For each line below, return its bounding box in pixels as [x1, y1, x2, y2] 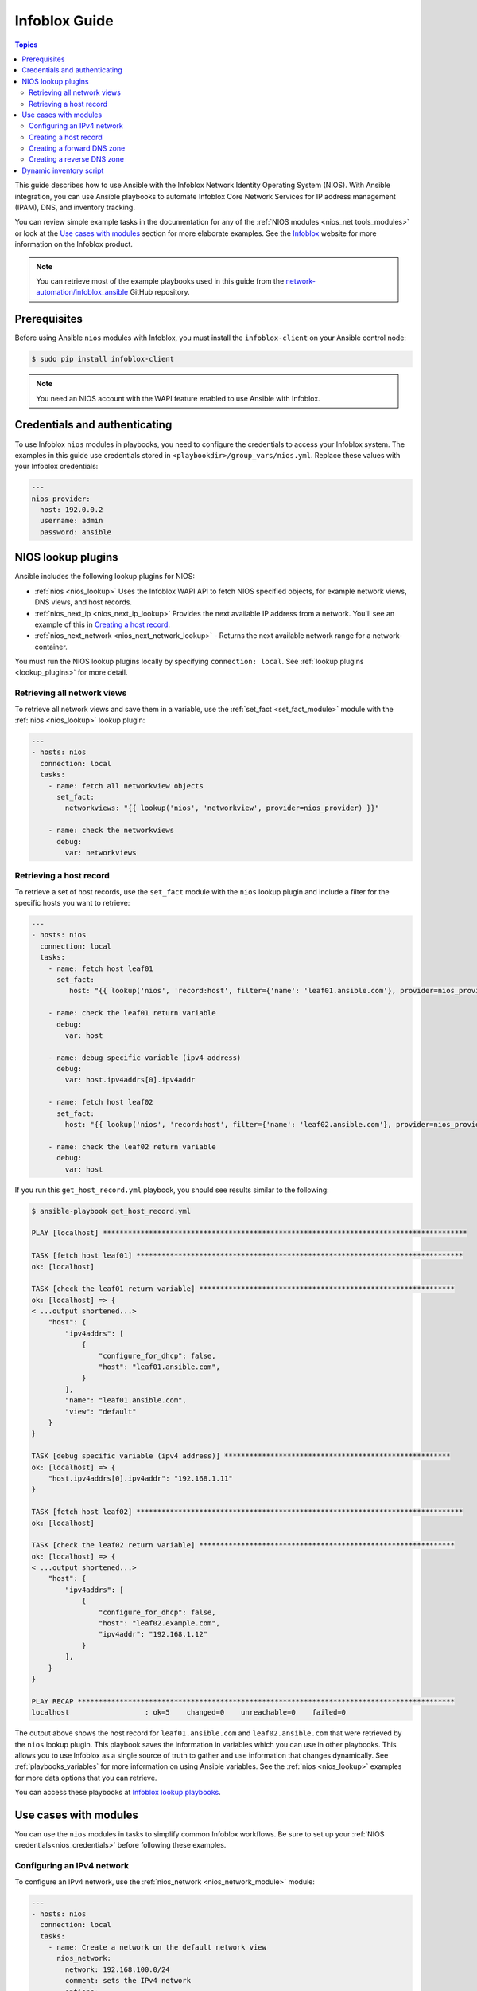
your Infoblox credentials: [14, 462, 99, 471]
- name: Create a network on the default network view [48, 1943, 266, 1952]
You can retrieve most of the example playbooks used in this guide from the [36, 276, 285, 286]
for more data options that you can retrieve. [14, 1773, 157, 1782]
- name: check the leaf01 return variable [48, 1008, 216, 1018]
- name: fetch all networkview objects [48, 781, 204, 790]
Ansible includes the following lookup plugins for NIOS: [14, 572, 195, 581]
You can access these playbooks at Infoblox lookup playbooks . [14, 1788, 222, 1797]
